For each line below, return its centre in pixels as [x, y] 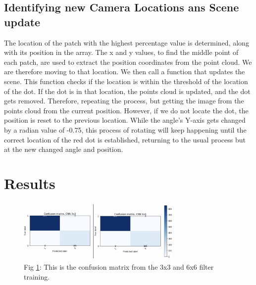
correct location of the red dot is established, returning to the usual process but [125, 139]
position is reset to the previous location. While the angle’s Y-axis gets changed [125, 120]
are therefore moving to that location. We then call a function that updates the [125, 71]
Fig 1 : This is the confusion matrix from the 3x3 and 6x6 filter [119, 267]
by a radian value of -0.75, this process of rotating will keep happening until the [125, 129]
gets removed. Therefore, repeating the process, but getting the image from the [124, 101]
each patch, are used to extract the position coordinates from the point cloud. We [128, 62]
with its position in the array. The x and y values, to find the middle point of [121, 52]
